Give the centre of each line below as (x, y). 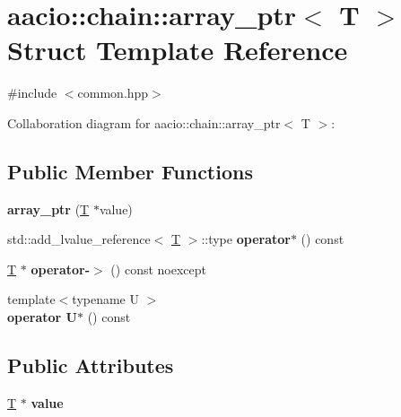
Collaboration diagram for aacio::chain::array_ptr (144, 122)
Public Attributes (91, 365)
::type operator (246, 239)
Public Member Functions (130, 171)
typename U (105, 299)
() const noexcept (158, 269)
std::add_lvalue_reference (79, 239)
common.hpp (113, 93)
